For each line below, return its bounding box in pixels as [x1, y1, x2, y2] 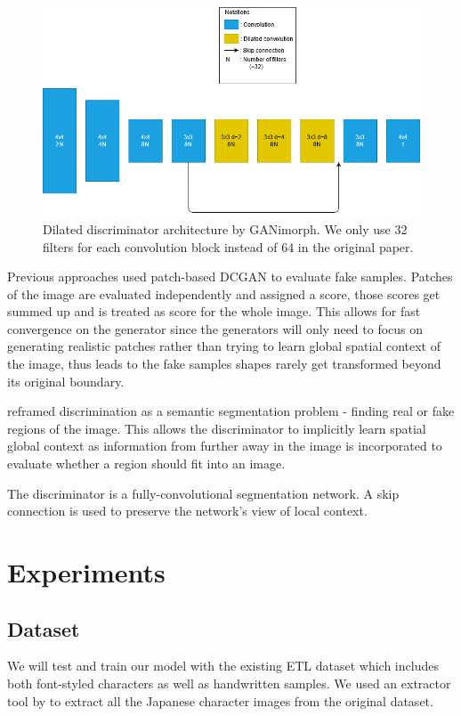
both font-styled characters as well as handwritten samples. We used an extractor [7, 673, 451, 692]
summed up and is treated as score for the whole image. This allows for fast [7, 302, 421, 321]
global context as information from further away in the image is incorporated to [7, 436, 442, 455]
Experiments [7, 554, 166, 590]
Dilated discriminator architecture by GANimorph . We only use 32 [43, 219, 408, 238]
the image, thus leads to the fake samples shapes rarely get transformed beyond [7, 354, 441, 373]
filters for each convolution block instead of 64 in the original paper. [43, 237, 414, 256]
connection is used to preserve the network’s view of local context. [7, 501, 368, 520]
